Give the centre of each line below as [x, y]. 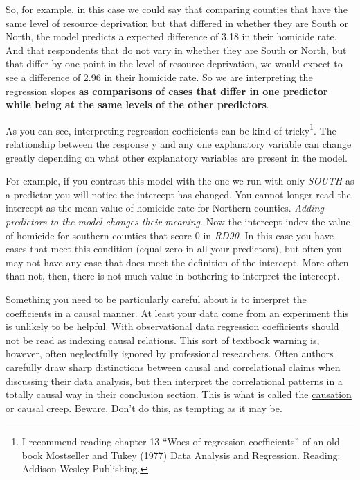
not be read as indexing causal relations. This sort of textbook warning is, [163, 340]
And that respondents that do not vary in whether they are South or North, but [176, 50]
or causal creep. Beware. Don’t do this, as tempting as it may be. [144, 408]
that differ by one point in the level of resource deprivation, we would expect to [174, 63]
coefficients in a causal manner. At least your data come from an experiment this [177, 312]
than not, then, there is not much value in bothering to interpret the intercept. [173, 276]
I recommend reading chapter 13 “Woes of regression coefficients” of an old [181, 442]
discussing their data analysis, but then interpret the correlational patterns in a [174, 380]
